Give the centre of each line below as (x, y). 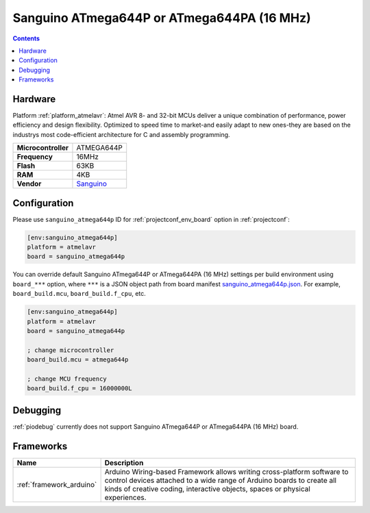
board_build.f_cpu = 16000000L (80, 388)
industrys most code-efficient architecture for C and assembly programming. (121, 134)
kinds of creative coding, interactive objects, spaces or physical (208, 488)
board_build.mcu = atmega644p (78, 360)
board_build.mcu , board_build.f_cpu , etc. (79, 294)
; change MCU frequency (67, 379)
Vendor (29, 184)
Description (124, 462)
